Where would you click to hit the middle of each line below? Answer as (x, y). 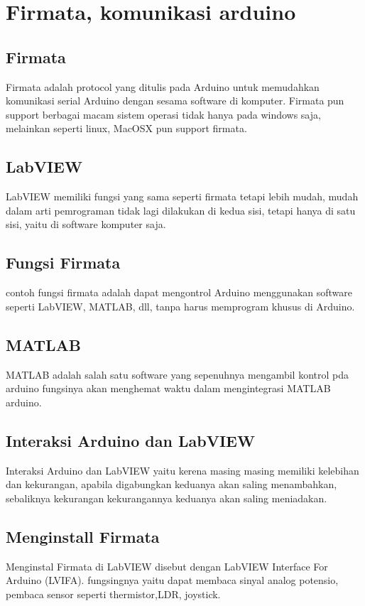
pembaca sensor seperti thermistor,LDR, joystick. (113, 594)
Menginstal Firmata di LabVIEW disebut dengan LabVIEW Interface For (167, 566)
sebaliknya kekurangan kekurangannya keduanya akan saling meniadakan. (167, 498)
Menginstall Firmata (83, 536)
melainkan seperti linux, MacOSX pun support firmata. (126, 128)
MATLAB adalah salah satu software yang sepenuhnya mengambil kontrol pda (178, 374)
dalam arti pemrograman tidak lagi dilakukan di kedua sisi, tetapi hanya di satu (181, 210)
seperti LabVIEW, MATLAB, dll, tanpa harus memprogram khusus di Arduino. (180, 306)
